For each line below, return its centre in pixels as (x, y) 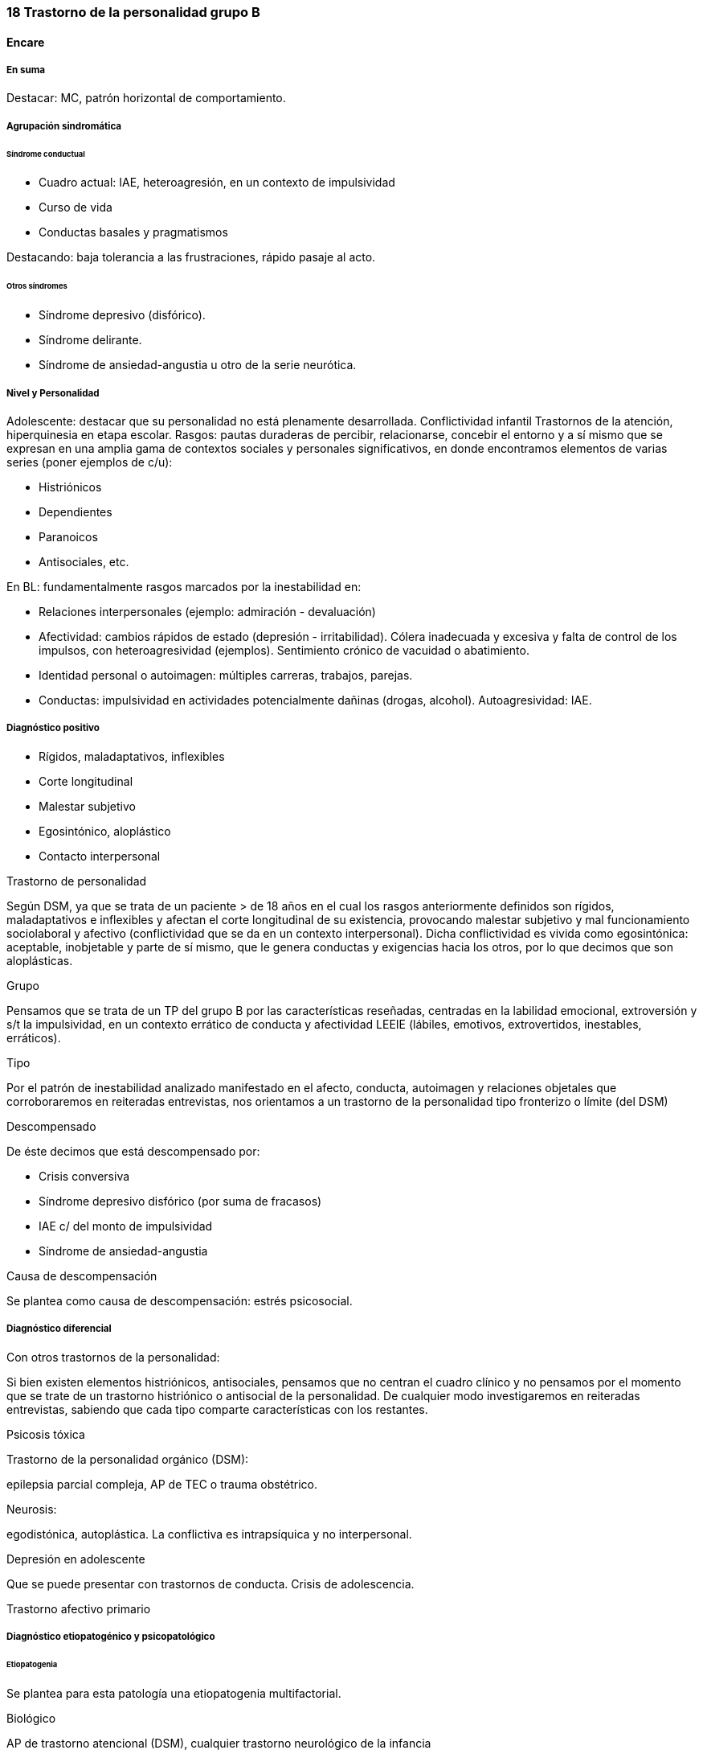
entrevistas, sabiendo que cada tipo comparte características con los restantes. (217, 1409)
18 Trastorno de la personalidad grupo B (133, 12)
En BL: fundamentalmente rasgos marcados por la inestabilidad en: (184, 586)
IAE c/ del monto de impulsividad (126, 1226)
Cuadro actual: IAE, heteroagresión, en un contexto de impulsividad (217, 183)
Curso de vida (76, 207)
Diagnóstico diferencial (59, 1329)
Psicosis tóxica (46, 1434)
